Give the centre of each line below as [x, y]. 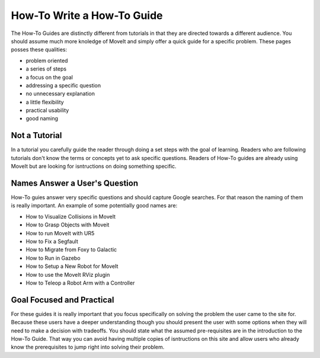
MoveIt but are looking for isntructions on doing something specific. [94, 167]
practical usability [47, 110]
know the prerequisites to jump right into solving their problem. [88, 347]
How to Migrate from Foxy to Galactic [71, 250]
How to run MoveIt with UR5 [60, 233]
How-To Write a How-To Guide [87, 15]
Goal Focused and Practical [63, 300]
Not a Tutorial [36, 135]
